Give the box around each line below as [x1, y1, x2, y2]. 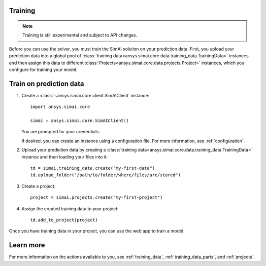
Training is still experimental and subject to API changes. [22, 32, 137, 38]
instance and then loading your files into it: [21, 153, 108, 160]
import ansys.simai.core [30, 104, 90, 110]
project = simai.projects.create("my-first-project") [30, 195, 163, 200]
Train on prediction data [9, 79, 84, 88]
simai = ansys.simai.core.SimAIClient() [30, 118, 129, 123]
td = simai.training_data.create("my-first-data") [30, 165, 155, 171]
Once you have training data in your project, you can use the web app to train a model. [9, 228, 185, 234]
